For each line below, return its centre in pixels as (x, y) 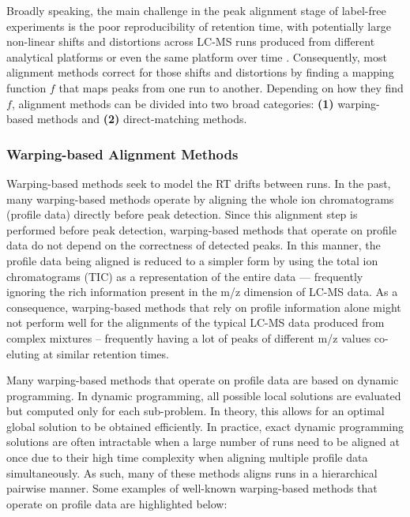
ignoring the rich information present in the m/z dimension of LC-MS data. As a (202, 292)
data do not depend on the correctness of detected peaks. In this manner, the (194, 245)
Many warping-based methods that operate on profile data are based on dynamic (203, 380)
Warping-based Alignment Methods (122, 154)
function (26, 87)
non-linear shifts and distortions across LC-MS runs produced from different (191, 41)
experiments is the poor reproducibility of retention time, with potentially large (199, 26)
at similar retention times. (106, 353)
